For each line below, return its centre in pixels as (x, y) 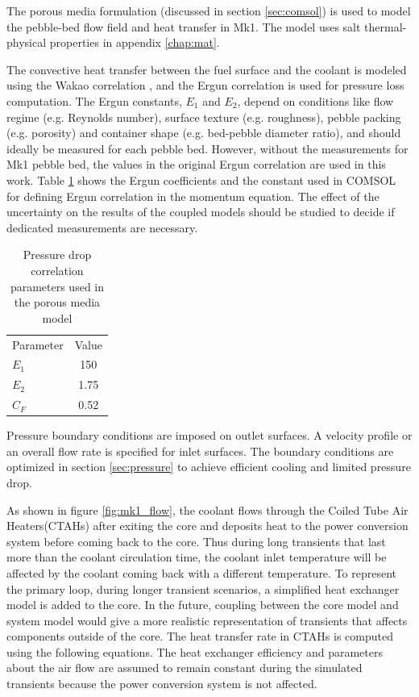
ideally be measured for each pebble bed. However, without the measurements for (207, 148)
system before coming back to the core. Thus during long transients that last (196, 541)
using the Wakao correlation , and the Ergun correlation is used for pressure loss (205, 85)
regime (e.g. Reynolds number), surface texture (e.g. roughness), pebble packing (204, 117)
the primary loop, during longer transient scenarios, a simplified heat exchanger (203, 588)
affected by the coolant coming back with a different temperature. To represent (202, 572)
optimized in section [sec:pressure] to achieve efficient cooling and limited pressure (209, 467)
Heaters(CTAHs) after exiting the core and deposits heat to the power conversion (207, 526)
